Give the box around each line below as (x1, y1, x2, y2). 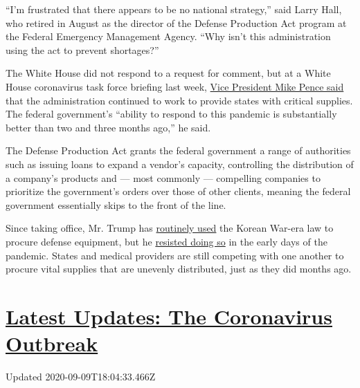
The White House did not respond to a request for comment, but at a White (6, 66, 331, 80)
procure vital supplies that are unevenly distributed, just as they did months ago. (6, 261, 352, 276)
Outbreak (6, 329, 98, 358)
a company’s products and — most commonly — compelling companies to (6, 170, 321, 185)
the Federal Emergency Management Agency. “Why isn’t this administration (6, 29, 331, 44)
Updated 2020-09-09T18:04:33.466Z (6, 369, 156, 383)
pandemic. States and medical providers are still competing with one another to (6, 248, 344, 262)
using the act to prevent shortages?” (6, 42, 159, 57)
